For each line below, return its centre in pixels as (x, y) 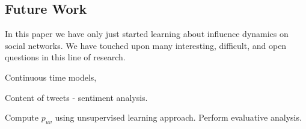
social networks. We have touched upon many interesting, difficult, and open (146, 45)
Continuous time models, (51, 77)
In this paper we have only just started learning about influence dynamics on (147, 34)
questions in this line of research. (65, 57)
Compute (22, 117)
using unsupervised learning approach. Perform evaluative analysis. (178, 117)
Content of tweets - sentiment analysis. (76, 97)
